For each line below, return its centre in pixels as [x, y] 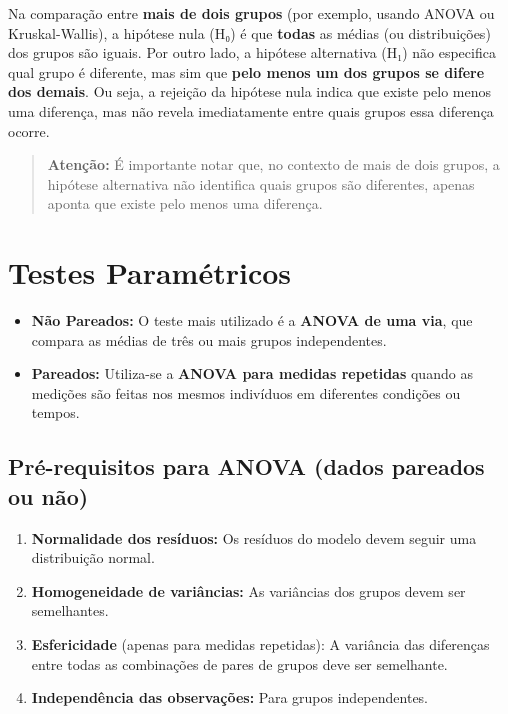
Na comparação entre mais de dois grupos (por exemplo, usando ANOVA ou [251, 13]
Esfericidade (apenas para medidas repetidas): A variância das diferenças [260, 644]
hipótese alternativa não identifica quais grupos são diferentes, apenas [261, 183]
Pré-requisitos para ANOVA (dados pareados [246, 466]
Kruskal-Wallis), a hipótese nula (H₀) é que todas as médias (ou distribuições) [249, 32]
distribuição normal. [93, 557]
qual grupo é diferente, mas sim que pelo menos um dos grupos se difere [246, 71]
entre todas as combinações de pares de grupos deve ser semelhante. [239, 663]
